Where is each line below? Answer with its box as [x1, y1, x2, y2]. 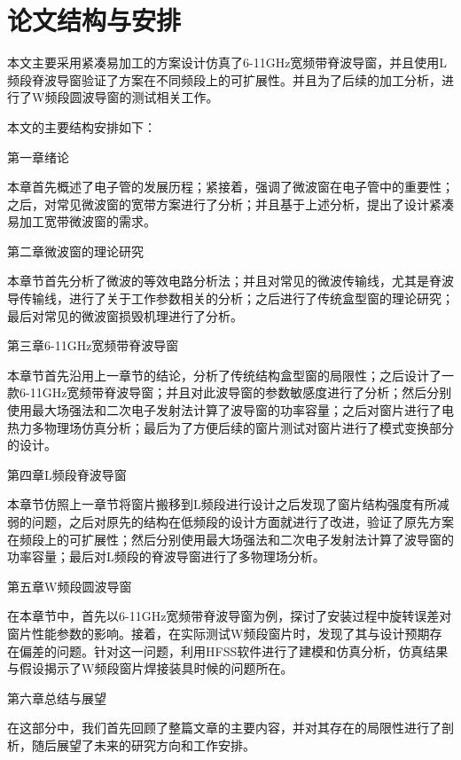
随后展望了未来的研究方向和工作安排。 [31, 735, 255, 754]
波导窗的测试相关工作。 [82, 88, 219, 106]
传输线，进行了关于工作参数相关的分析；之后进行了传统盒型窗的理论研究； [19, 289, 454, 308]
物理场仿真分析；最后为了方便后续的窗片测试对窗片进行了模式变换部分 [43, 418, 454, 436]
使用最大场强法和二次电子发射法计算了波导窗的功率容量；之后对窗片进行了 [7, 401, 441, 419]
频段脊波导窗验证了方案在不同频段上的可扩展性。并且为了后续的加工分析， [7, 70, 441, 89]
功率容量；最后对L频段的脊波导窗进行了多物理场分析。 [7, 547, 325, 566]
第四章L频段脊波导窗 [7, 465, 127, 483]
